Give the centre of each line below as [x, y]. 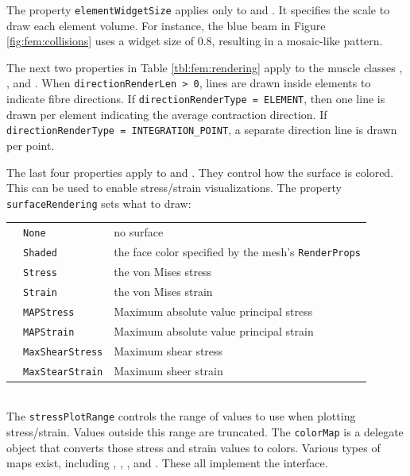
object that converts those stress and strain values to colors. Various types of [193, 447]
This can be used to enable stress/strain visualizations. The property [174, 188]
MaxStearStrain [63, 372]
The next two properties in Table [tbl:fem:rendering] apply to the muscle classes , [205, 67]
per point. [31, 145]
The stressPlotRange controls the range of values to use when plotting [181, 416]
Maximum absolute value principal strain [214, 330]
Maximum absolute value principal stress [213, 311]
